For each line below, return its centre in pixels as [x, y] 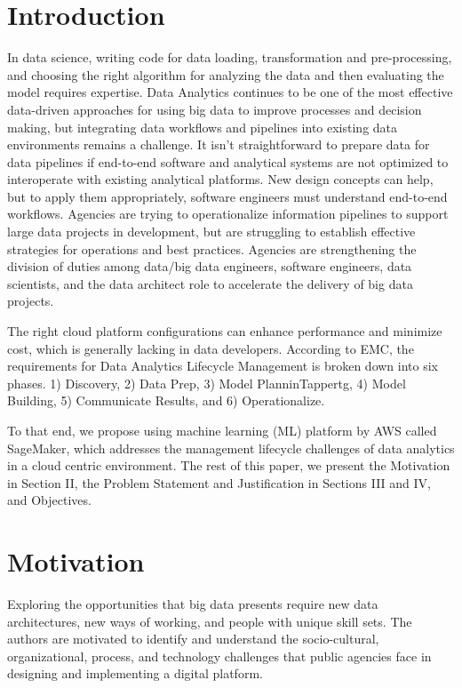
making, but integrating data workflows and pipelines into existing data [203, 127]
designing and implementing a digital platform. [135, 673]
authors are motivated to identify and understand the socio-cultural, [193, 639]
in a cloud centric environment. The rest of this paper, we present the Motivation [229, 465]
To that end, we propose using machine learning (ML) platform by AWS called [222, 430]
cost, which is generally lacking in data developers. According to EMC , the [211, 348]
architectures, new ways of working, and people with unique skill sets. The [210, 621]
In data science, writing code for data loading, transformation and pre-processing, [230, 57]
